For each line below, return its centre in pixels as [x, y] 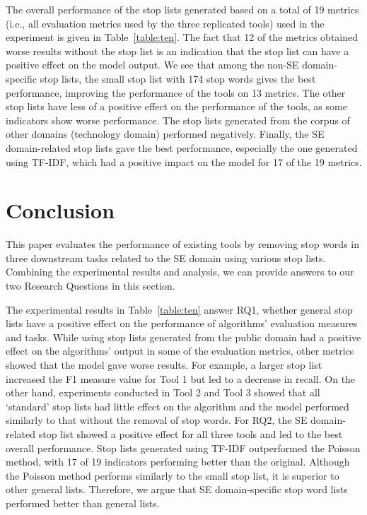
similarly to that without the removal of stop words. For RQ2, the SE [157, 420]
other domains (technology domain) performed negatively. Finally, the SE [165, 134]
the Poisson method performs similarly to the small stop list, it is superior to [173, 475]
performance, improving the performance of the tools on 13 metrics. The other [176, 92]
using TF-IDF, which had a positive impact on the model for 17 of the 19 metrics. [184, 161]
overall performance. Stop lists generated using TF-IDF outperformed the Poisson [183, 448]
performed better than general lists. [83, 503]
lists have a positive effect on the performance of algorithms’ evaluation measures [182, 323]
